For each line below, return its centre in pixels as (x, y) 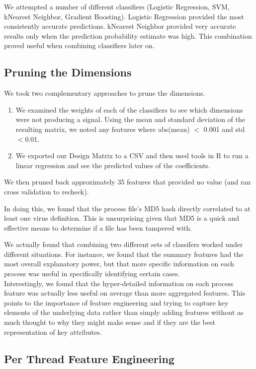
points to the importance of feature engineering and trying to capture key (116, 302)
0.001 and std (224, 129)
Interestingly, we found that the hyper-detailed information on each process (119, 283)
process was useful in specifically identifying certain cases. (92, 274)
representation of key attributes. (53, 332)
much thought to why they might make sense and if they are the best (110, 322)
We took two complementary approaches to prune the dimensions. (105, 93)
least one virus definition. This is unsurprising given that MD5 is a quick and (122, 218)
